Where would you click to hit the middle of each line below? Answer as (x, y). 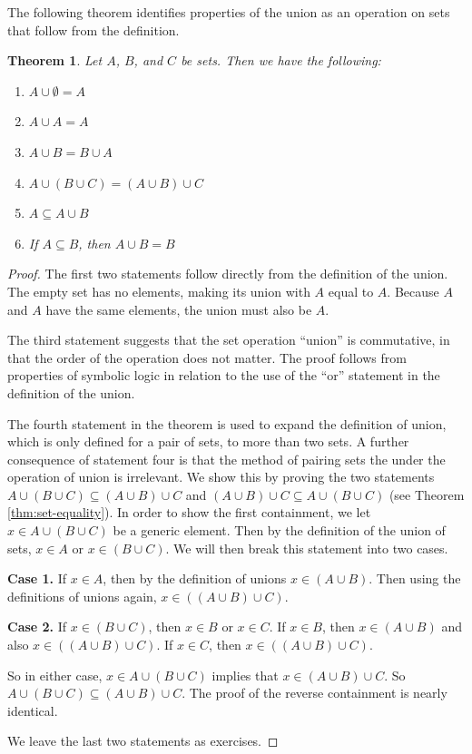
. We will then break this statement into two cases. (307, 548)
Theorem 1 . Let (55, 60)
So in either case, (55, 675)
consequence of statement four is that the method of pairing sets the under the (226, 459)
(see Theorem (427, 494)
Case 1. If (37, 578)
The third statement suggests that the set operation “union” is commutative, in (229, 340)
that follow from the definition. (93, 29)
